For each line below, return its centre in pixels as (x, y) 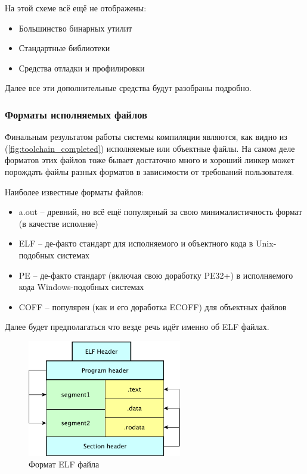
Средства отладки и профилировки (82, 68)
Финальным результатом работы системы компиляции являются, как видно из (146, 137)
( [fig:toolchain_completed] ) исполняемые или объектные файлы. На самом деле (150, 148)
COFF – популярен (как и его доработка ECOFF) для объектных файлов (153, 306)
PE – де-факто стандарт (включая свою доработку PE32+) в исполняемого (156, 275)
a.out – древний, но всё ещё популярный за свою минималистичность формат (160, 212)
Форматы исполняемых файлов (76, 114)
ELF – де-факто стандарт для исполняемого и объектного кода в (136, 243)
